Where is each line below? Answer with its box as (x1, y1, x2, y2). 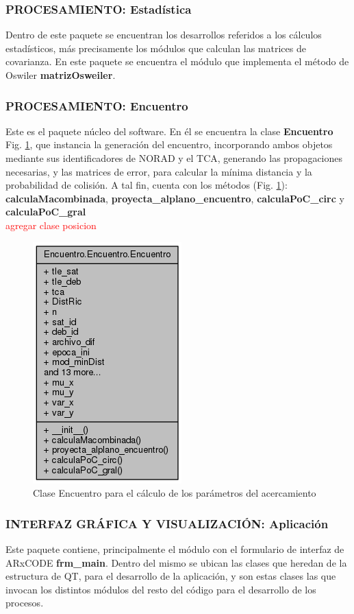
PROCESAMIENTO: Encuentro (5, 97, 188, 114)
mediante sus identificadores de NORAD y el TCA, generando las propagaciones (5, 151, 343, 165)
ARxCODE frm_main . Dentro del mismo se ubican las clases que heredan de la (5, 555, 347, 569)
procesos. (5, 595, 44, 610)
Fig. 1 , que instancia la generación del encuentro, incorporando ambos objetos (5, 137, 333, 152)
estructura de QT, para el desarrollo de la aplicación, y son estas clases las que (5, 569, 336, 583)
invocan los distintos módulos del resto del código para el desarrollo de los (5, 582, 316, 596)
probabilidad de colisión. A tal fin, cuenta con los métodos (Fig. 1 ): (5, 178, 288, 192)
